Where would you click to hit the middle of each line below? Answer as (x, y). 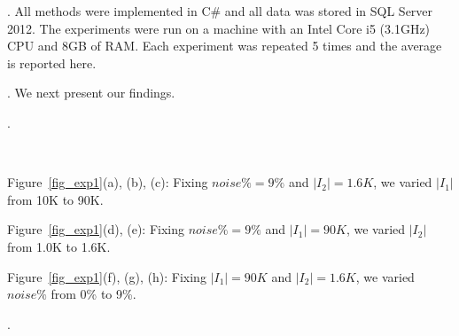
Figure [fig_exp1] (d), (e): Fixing (96, 229)
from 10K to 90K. (55, 199)
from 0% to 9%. (93, 294)
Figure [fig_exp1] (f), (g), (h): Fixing (107, 276)
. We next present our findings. (91, 93)
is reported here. (52, 63)
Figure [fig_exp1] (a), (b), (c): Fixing (108, 182)
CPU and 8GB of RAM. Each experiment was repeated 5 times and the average (225, 46)
